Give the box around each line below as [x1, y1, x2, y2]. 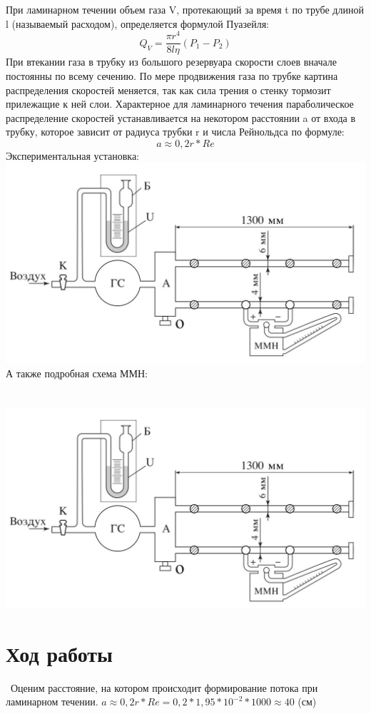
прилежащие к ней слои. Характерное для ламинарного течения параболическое [6, 96, 354, 111]
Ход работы [6, 638, 113, 668]
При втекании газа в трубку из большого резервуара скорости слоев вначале [6, 54, 337, 69]
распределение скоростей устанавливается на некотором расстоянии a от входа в [6, 110, 356, 125]
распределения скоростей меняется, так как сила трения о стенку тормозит [6, 82, 331, 97]
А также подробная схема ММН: [6, 365, 148, 380]
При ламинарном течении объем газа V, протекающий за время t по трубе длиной [6, 2, 364, 16]
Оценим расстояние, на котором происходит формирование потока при [10, 680, 318, 695]
